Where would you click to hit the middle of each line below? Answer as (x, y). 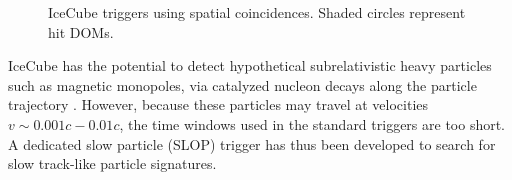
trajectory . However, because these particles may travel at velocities (218, 104)
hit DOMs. (81, 31)
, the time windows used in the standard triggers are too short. (312, 123)
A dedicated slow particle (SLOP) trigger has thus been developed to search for (252, 143)
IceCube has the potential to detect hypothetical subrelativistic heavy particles (250, 65)
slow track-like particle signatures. (112, 163)
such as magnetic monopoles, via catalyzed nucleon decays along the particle (242, 84)
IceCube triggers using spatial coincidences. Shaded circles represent (257, 12)
